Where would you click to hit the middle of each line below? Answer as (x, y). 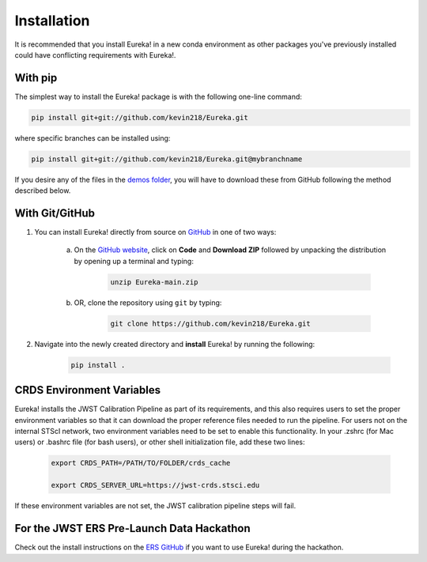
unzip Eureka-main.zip (154, 282)
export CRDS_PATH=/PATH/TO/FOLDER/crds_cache (141, 463)
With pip (36, 78)
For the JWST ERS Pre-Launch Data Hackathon (132, 528)
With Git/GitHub (55, 213)
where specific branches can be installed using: (93, 138)
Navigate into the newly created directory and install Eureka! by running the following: (175, 344)
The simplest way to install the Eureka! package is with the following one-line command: (158, 96)
